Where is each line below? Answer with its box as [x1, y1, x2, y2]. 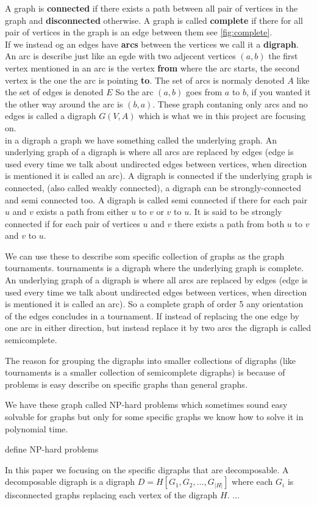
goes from [185, 85, 223, 98]
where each [232, 475, 273, 488]
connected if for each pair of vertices [5, 217, 140, 230]
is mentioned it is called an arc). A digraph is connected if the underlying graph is [5, 169, 312, 182]
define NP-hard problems [5, 443, 99, 456]
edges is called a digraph [5, 109, 96, 122]
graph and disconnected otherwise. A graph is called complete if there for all [5, 13, 304, 26]
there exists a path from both [174, 217, 285, 230]
